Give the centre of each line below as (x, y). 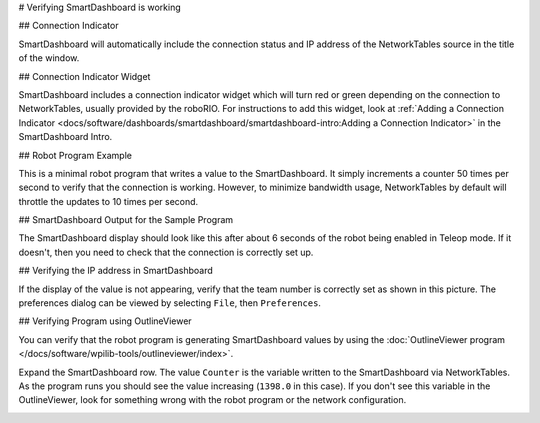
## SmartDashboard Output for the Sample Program (126, 220)
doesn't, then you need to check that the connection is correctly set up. (166, 252)
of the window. (49, 58)
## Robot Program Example (75, 155)
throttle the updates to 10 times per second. (108, 201)
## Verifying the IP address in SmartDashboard (116, 271)
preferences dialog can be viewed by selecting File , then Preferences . (170, 303)
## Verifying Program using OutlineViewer (105, 321)
